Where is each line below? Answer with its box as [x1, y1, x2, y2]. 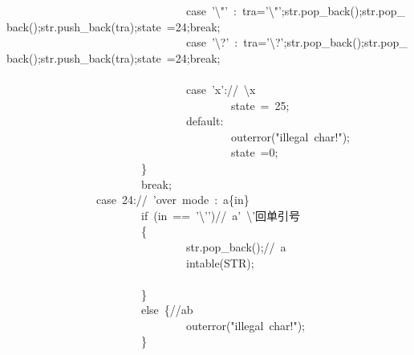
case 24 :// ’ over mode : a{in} [96, 191, 250, 208]
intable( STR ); [185, 254, 254, 271]
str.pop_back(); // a [185, 238, 286, 255]
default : [186, 112, 224, 129]
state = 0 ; [230, 144, 278, 161]
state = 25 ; [230, 96, 290, 113]
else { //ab [141, 301, 193, 318]
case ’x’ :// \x [186, 80, 256, 97]
